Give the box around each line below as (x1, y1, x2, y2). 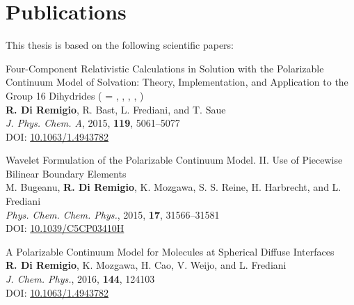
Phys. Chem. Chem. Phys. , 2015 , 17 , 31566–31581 (6, 207, 220, 221)
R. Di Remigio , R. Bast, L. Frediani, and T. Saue (6, 102, 226, 116)
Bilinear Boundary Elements (6, 166, 127, 180)
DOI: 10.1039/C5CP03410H (6, 221, 124, 235)
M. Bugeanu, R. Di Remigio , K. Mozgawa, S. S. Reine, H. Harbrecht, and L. (6, 180, 341, 194)
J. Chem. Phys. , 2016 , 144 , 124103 (6, 272, 155, 286)
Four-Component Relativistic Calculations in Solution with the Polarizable (6, 61, 324, 75)
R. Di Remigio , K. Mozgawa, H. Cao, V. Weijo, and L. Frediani (6, 258, 287, 272)
